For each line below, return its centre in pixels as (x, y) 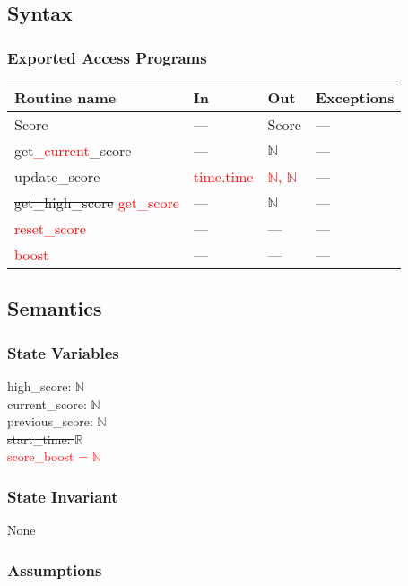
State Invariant (63, 496)
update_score (57, 176)
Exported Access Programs (107, 57)
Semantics (55, 308)
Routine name (65, 97)
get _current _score (73, 150)
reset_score (50, 228)
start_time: (39, 438)
